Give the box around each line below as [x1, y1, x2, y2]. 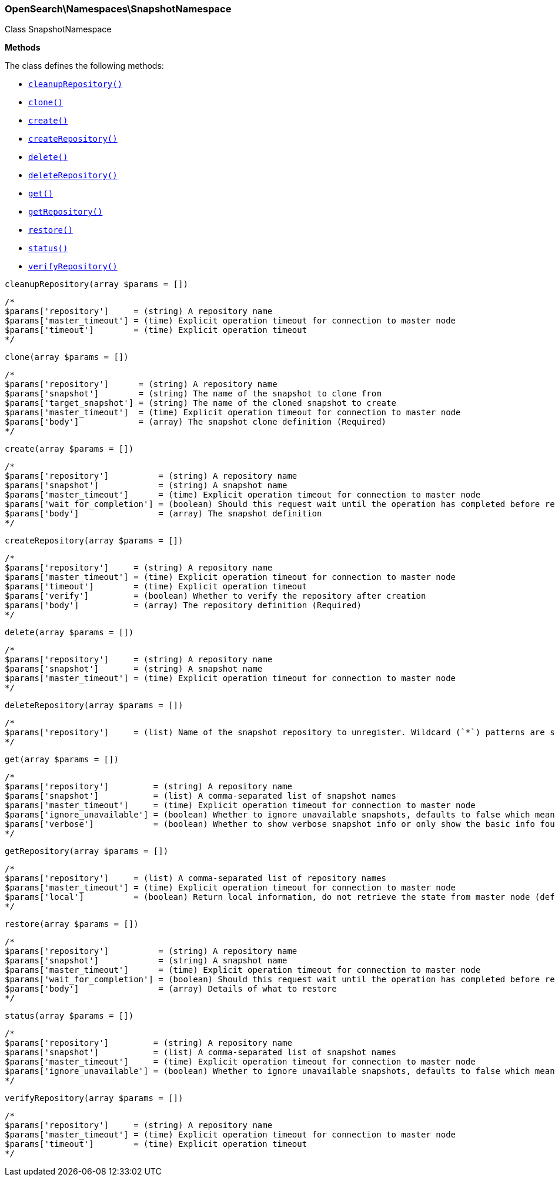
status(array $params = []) [5, 1011, 134, 1021]
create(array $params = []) [5, 444, 134, 454]
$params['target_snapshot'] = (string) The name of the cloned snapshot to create [5, 398, 396, 408]
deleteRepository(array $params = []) [5, 700, 183, 710]
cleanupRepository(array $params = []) [5, 279, 188, 289]
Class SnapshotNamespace [5, 24, 112, 35]
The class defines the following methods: [5, 61, 164, 71]
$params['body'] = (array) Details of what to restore [5, 984, 337, 994]
